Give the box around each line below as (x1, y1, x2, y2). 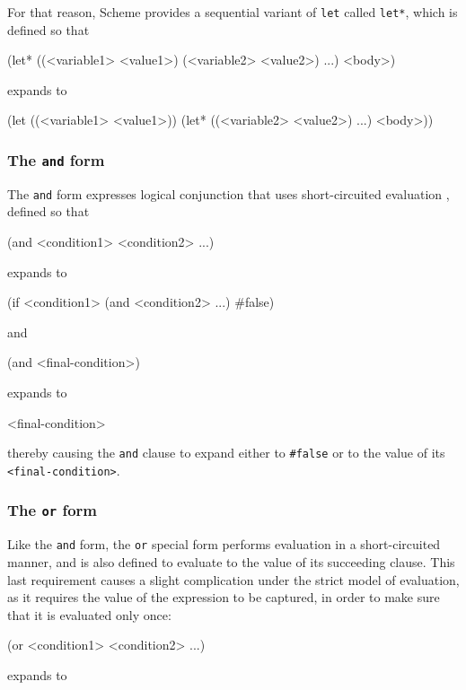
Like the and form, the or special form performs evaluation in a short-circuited (7, 535, 441, 554)
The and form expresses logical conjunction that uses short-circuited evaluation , (7, 184, 450, 203)
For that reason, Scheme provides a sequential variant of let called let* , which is (7, 3, 458, 21)
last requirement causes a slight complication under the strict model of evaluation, (7, 570, 460, 589)
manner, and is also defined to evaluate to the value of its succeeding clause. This (7, 552, 455, 571)
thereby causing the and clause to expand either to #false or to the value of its (7, 443, 445, 462)
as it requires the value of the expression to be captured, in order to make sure (7, 588, 440, 607)
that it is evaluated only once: (7, 605, 171, 624)
